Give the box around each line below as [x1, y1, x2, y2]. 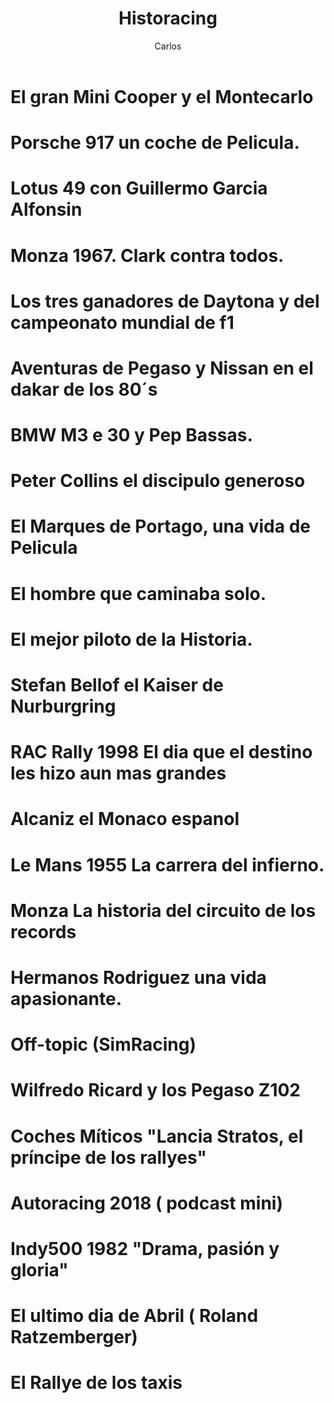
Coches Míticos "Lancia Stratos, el [10, 1125, 304, 1147]
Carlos [154, 40, 182, 52]
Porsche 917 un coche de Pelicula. [10, 132, 300, 154]
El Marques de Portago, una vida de [10, 515, 311, 538]
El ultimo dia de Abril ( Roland [10, 1305, 259, 1327]
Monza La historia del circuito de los [10, 899, 317, 922]
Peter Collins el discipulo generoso [10, 470, 306, 492]
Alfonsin [10, 198, 83, 221]
